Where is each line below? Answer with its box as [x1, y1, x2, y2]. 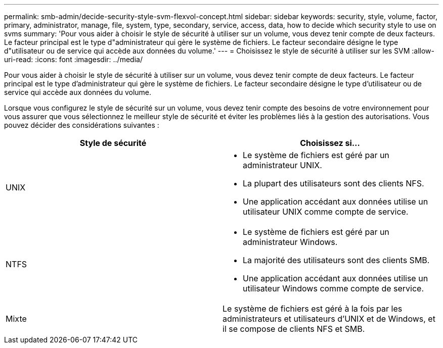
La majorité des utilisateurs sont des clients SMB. [243, 255, 430, 265]
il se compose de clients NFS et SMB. [223, 324, 365, 334]
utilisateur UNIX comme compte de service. [243, 207, 409, 217]
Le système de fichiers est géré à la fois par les [223, 304, 403, 314]
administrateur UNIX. [243, 160, 322, 170]
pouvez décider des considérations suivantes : [4, 121, 159, 129]
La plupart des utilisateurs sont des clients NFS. [243, 178, 424, 188]
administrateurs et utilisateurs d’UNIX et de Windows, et [223, 314, 435, 324]
